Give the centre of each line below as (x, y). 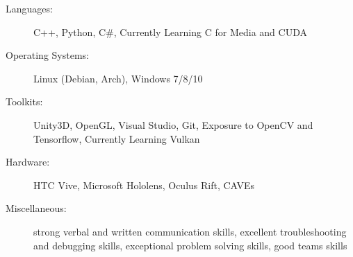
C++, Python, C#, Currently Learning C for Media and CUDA (170, 32)
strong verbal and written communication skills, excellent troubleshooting (190, 231)
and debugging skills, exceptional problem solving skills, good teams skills (190, 245)
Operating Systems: (47, 55)
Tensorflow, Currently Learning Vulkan (117, 138)
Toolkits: (24, 101)
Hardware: (28, 162)
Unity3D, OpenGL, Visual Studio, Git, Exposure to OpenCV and (173, 124)
